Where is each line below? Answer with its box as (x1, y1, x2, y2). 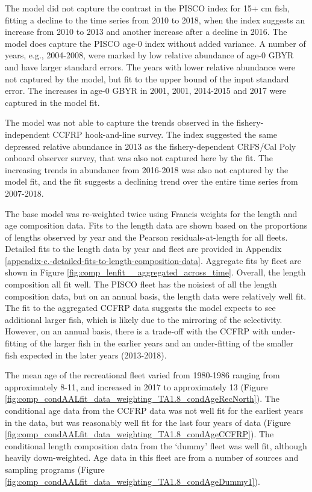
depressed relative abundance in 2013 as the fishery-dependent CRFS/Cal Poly (5, 140, 296, 152)
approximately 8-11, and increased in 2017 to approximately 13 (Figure (5, 380, 268, 393)
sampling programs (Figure (5, 463, 105, 475)
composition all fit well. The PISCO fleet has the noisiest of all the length (5, 278, 277, 291)
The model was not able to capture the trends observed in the (5, 116, 234, 129)
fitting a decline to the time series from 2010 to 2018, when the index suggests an (5, 13, 305, 26)
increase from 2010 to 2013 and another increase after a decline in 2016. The (5, 25, 287, 38)
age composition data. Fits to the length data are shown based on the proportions (5, 219, 308, 232)
